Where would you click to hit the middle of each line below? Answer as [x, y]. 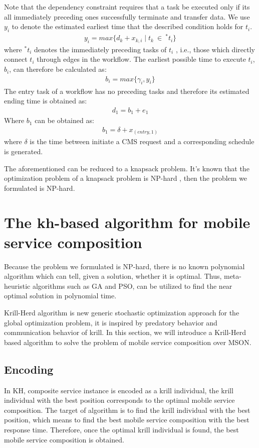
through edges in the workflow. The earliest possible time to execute [141, 59]
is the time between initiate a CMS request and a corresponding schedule [142, 141]
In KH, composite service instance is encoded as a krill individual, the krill [119, 390]
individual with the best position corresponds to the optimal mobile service [119, 400]
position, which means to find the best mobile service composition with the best [127, 420]
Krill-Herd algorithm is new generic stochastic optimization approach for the [122, 312]
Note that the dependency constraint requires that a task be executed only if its [127, 7]
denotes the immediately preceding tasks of [100, 49]
